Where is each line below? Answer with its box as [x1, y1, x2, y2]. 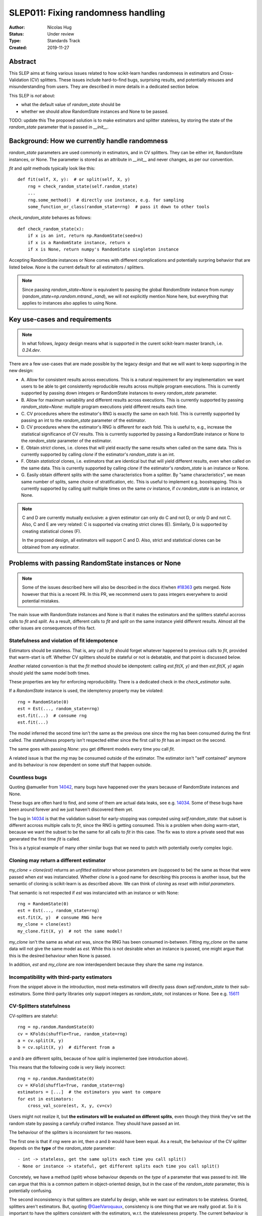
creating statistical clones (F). [22, 528, 82, 534]
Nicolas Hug [47, 24, 72, 30]
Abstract [9, 57, 36, 66]
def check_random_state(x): [17, 226, 84, 232]
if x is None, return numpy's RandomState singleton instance [27, 246, 179, 252]
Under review [47, 31, 75, 36]
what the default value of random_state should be [21, 102, 121, 107]
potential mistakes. [22, 598, 60, 604]
